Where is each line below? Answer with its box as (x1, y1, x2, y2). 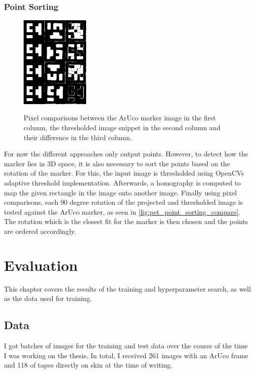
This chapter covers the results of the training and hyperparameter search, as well (4, 283, 251, 294)
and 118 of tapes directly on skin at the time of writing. (4, 360, 173, 370)
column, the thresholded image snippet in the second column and (24, 122, 221, 132)
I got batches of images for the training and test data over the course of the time (4, 340, 248, 351)
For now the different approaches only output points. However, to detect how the (4, 149, 249, 159)
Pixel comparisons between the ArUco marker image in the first (24, 112, 216, 123)
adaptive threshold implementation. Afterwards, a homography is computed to (4, 177, 241, 187)
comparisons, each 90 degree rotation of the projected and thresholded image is (4, 197, 243, 207)
